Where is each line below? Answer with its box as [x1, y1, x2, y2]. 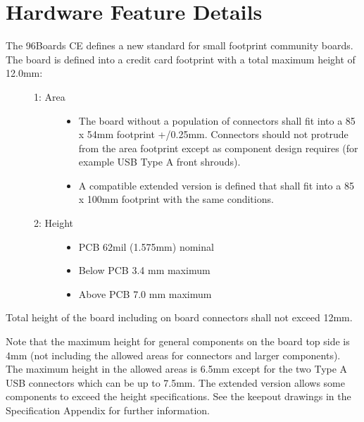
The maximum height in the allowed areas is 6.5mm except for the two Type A [6, 361, 348, 376]
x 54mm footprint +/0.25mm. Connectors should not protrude [78, 127, 349, 142]
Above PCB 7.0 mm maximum [78, 286, 212, 301]
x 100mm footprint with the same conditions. [78, 192, 274, 206]
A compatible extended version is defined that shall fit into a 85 [78, 178, 354, 192]
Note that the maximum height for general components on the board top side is [6, 334, 350, 349]
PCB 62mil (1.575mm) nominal [78, 239, 214, 254]
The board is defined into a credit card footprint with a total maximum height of [6, 51, 356, 66]
